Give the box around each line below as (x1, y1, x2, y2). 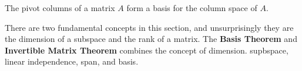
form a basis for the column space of (126, 2, 257, 13)
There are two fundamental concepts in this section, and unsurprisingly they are (5, 21, 294, 33)
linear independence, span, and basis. (5, 55, 139, 68)
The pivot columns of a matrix (5, 2, 115, 13)
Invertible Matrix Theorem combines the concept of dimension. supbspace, (5, 44, 288, 56)
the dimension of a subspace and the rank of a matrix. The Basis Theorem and (5, 33, 297, 45)
